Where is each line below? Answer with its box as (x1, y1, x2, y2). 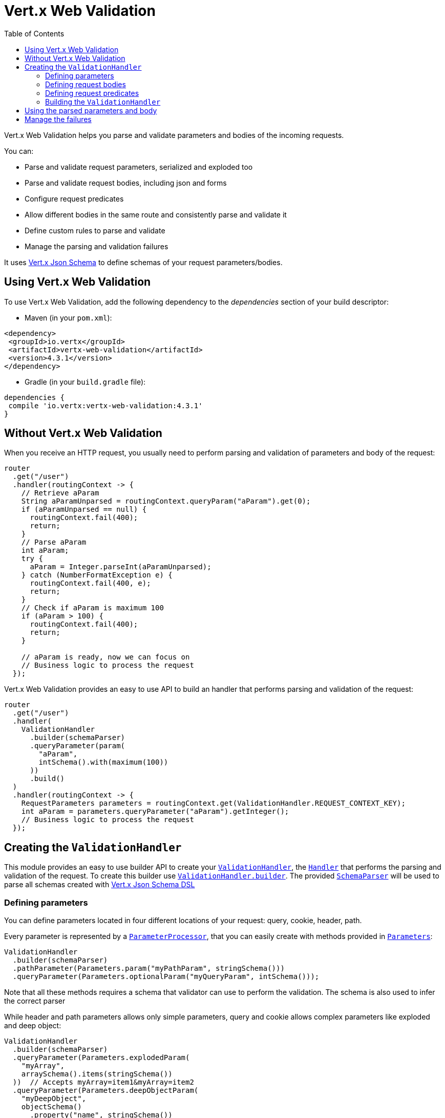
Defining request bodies (45, 79, 126, 89)
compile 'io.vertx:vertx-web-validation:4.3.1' (8, 401, 203, 410)
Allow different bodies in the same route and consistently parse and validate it (25, 210, 287, 219)
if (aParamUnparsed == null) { (21, 505, 147, 514)
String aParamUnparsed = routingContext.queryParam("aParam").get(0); (21, 497, 311, 506)
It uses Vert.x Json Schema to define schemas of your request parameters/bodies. (4, 257, 283, 267)
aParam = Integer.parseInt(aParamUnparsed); (30, 563, 211, 571)
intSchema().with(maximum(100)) (38, 758, 168, 767)
